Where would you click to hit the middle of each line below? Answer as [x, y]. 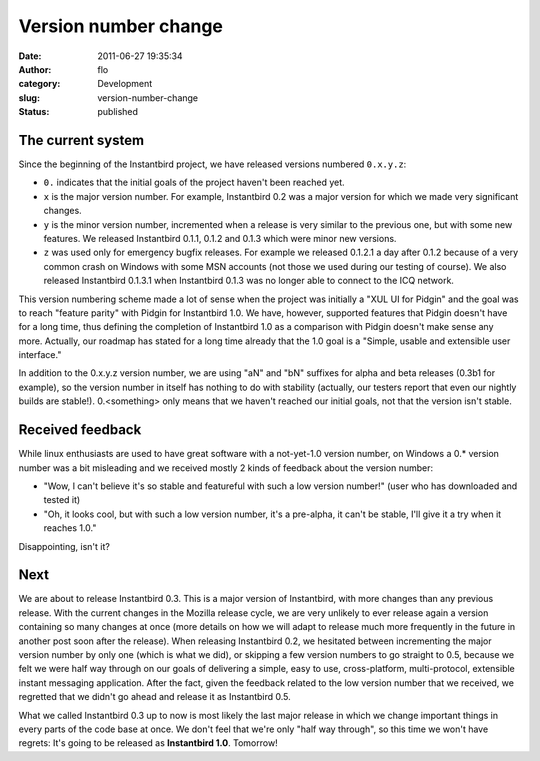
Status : [34, 112]
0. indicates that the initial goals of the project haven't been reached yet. [194, 182]
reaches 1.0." [70, 528]
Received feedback [80, 430]
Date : [30, 56]
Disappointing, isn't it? [64, 546]
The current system [81, 140]
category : [39, 84]
